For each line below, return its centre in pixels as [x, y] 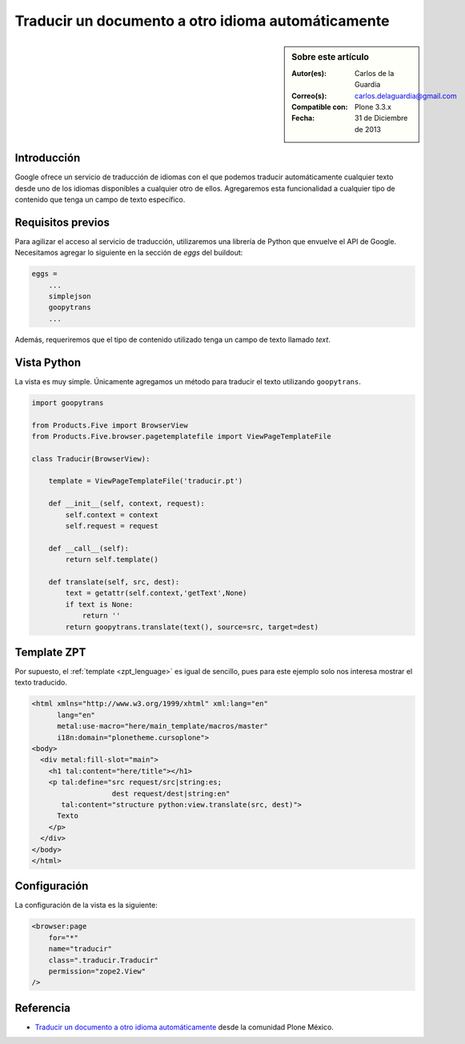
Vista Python [48, 362]
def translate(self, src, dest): [114, 582]
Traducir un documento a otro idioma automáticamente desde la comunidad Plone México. [184, 1027]
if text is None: [99, 604]
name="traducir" [80, 949]
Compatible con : [320, 106]
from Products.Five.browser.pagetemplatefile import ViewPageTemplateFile [182, 436]
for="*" [64, 938]
